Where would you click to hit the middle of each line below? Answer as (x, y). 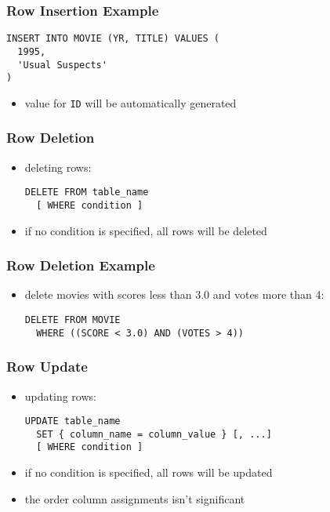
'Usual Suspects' (62, 65)
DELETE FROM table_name (87, 192)
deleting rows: (58, 167)
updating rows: (60, 396)
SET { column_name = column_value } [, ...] (154, 434)
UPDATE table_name (73, 421)
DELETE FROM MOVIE (73, 320)
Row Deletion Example (81, 265)
